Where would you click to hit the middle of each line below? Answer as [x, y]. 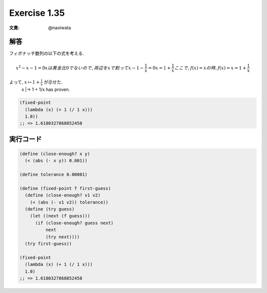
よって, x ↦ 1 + [24, 82]
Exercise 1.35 [37, 13]
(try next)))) [63, 237]
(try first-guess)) [48, 244]
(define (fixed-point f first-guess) [65, 188]
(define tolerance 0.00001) [53, 175]
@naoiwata [60, 28]
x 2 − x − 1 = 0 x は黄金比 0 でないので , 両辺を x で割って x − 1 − [80, 67]
